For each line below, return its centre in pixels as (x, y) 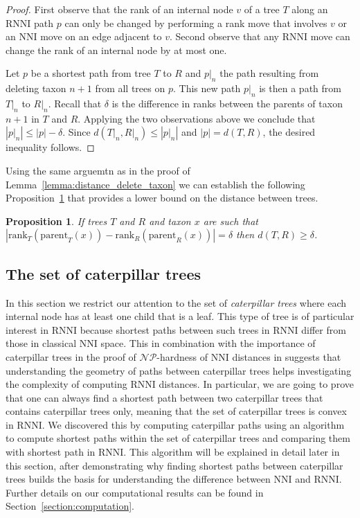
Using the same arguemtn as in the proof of (98, 170)
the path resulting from (269, 73)
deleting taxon (36, 88)
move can (330, 36)
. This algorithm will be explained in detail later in (232, 452)
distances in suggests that (287, 356)
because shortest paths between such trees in (175, 329)
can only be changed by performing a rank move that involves (196, 23)
